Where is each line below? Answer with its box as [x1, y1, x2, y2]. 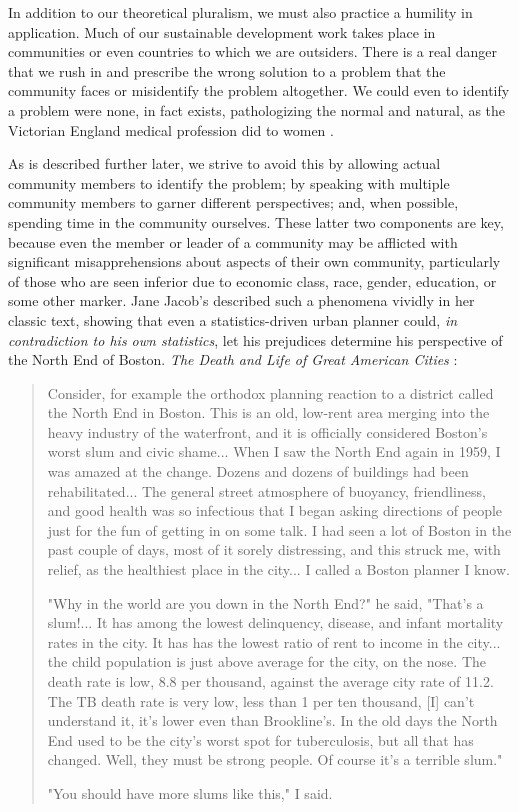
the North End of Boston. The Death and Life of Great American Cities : [8, 349, 458, 370]
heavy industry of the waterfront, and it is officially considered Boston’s [47, 421, 488, 442]
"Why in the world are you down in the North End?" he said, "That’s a [47, 592, 484, 613]
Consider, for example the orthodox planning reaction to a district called [47, 382, 494, 403]
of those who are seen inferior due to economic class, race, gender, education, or [8, 270, 497, 291]
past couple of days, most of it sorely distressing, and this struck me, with [47, 539, 501, 560]
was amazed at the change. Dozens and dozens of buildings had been [47, 461, 469, 482]
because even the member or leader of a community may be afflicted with [8, 231, 458, 252]
